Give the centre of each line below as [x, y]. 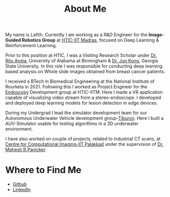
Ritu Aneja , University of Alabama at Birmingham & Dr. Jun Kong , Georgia [82, 61]
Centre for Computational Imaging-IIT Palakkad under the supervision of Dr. [84, 144]
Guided [13, 40]
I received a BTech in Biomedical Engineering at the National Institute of [80, 81]
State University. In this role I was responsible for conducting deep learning [84, 66]
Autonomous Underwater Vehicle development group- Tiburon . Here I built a [84, 118]
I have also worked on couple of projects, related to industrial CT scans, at [83, 139]
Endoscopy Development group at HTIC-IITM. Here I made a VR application [84, 92]
